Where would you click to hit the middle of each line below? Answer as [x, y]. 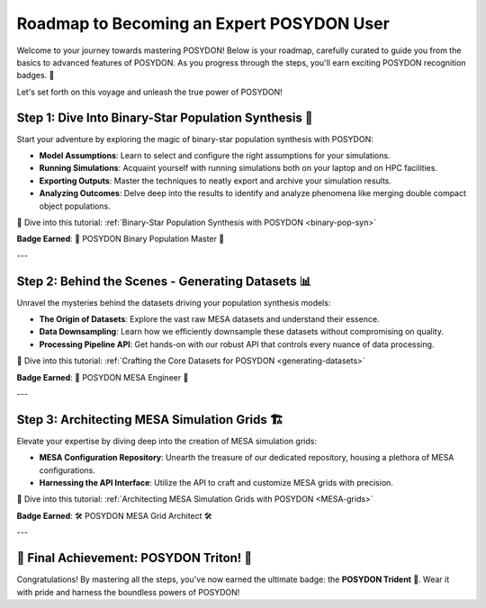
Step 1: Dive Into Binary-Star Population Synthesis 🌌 [165, 117]
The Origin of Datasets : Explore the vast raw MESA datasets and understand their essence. [209, 319]
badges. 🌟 [36, 76]
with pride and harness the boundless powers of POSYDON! [128, 592]
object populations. [75, 206]
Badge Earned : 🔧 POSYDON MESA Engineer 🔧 [103, 377]
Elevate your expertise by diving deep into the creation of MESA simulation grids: [166, 441]
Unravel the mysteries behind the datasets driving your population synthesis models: [174, 302]
